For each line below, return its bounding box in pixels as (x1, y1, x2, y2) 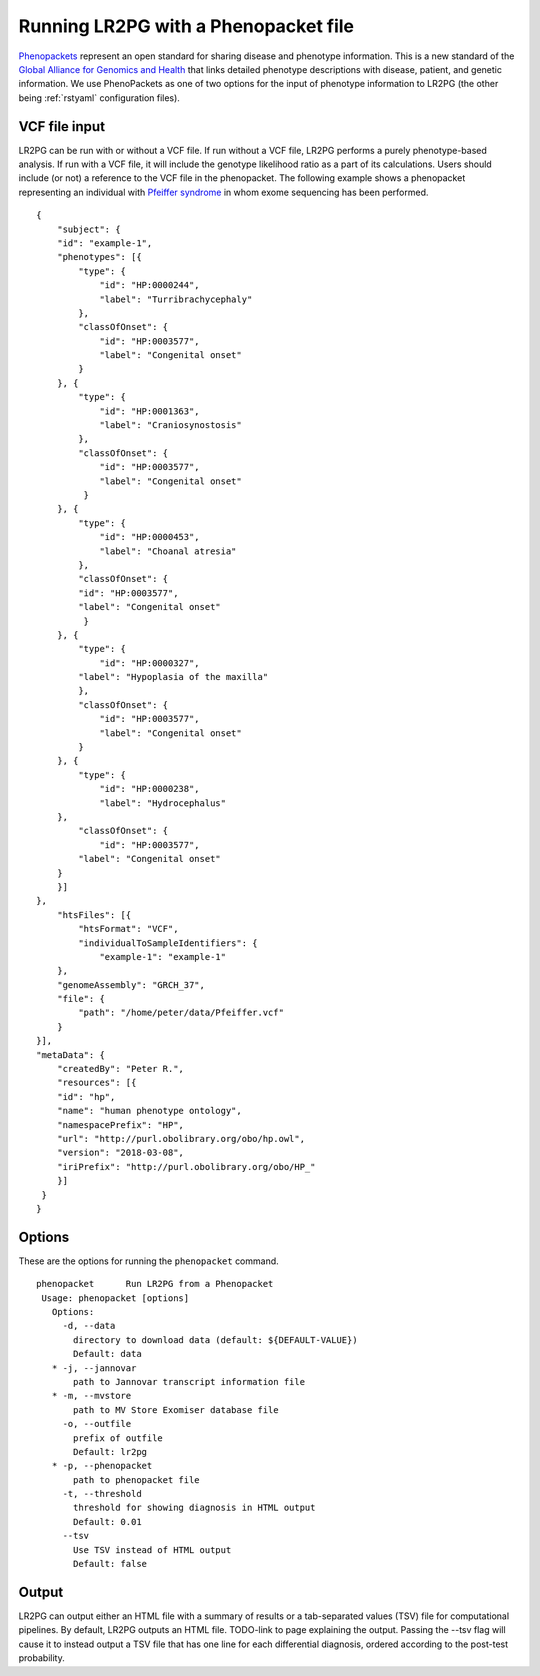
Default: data (73, 1348, 142, 1360)
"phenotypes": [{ (56, 251, 142, 263)
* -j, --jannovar (51, 1362, 137, 1374)
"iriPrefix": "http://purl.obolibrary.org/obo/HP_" (56, 1161, 316, 1172)
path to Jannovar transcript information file (73, 1376, 305, 1387)
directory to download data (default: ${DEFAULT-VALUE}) (73, 1334, 359, 1345)
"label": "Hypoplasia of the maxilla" (78, 671, 269, 683)
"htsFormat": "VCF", (78, 923, 179, 935)
